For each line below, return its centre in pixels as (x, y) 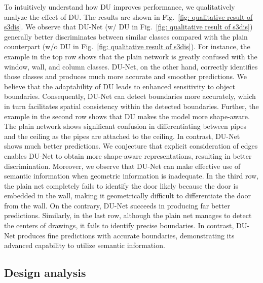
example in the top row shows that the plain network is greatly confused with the (131, 56)
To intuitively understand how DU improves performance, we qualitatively (120, 7)
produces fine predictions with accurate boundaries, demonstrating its (126, 235)
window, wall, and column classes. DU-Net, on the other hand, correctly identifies (131, 66)
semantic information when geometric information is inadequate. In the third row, (131, 176)
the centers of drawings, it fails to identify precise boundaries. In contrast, (119, 225)
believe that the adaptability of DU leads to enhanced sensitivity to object (120, 86)
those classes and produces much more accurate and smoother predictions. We (126, 76)
